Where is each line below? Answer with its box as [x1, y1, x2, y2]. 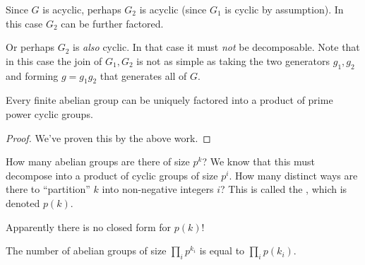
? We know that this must [202, 154, 315, 169]
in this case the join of [6, 53, 102, 68]
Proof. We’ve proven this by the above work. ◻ [6, 130, 211, 145]
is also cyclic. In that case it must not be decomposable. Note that [73, 40, 360, 54]
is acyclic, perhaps [42, 2, 121, 16]
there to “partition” [6, 182, 90, 196]
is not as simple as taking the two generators [136, 53, 330, 68]
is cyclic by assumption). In [225, 2, 344, 16]
